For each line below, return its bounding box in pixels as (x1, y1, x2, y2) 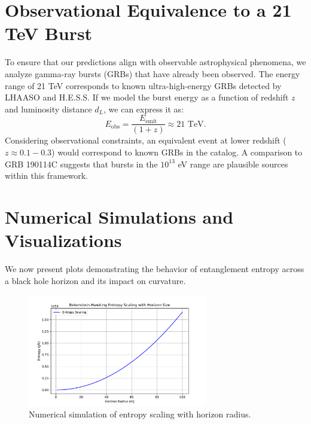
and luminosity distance (5, 102, 92, 115)
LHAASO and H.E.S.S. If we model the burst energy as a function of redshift (5, 91, 289, 103)
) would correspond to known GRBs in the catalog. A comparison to (51, 145, 303, 158)
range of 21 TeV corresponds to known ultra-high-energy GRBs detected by (5, 79, 282, 91)
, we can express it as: (103, 102, 184, 115)
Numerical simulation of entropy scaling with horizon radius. (29, 408, 251, 420)
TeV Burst (5, 21, 93, 45)
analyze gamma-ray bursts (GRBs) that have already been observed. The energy (5, 67, 300, 80)
